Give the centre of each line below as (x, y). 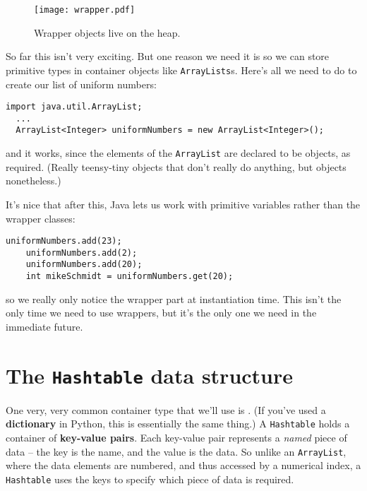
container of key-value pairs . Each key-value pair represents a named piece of (176, 437)
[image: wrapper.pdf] (85, 10)
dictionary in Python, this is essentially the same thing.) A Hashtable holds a (178, 424)
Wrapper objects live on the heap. (107, 32)
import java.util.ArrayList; (74, 107)
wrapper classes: (41, 218)
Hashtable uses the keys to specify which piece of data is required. (150, 479)
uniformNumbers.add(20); (84, 265)
